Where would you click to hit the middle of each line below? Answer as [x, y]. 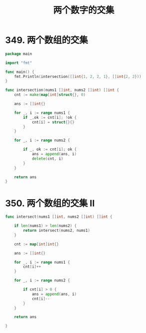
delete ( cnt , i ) [48, 159]
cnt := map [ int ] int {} [36, 244]
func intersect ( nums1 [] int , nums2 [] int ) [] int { [59, 217]
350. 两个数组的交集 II [50, 203]
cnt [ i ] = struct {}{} [53, 122]
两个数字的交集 [84, 10]
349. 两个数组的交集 [47, 40]
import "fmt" [19, 63]
